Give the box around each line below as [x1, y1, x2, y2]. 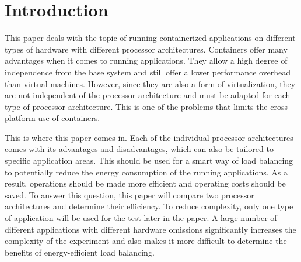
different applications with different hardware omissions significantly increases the [5, 223, 296, 235]
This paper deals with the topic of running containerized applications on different [5, 32, 296, 44]
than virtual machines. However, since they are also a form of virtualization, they [5, 77, 296, 89]
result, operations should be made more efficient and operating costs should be [5, 177, 286, 189]
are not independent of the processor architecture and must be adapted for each [5, 89, 290, 101]
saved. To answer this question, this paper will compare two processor [5, 188, 254, 201]
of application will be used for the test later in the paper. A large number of [5, 212, 277, 224]
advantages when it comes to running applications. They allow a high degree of [5, 54, 288, 67]
